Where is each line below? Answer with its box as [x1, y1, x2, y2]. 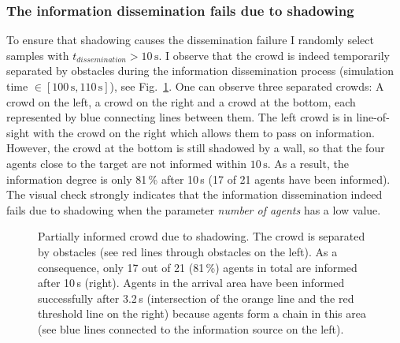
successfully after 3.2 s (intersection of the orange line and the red [38, 289, 354, 306]
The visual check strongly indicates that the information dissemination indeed [6, 186, 383, 203]
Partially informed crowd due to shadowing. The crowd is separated [38, 228, 365, 244]
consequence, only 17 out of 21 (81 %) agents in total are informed [38, 259, 357, 275]
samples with [6, 47, 69, 63]
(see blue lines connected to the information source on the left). [38, 320, 344, 337]
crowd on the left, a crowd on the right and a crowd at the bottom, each [6, 93, 356, 110]
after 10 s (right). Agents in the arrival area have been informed [38, 274, 345, 291]
